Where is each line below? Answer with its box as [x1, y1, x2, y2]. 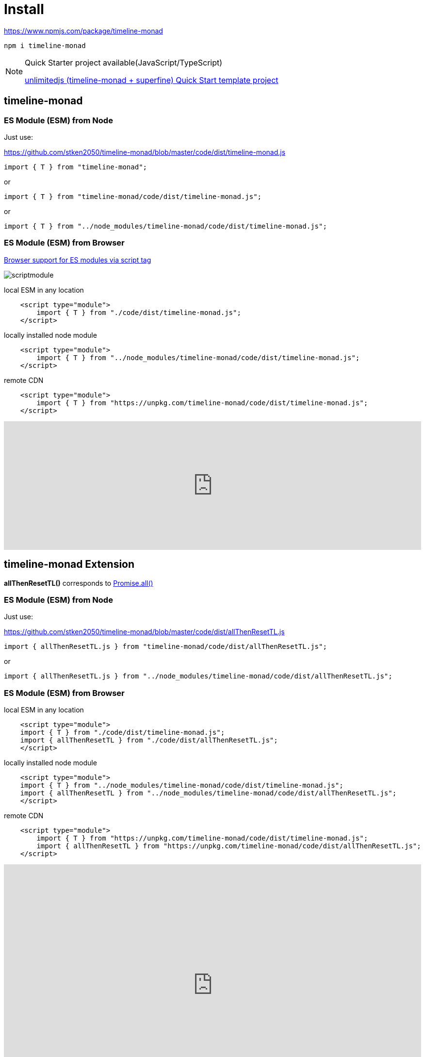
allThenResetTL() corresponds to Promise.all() [4, 578, 153, 587]
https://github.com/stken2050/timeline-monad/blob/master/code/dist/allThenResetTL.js [4, 628, 285, 636]
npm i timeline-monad [4, 41, 86, 50]
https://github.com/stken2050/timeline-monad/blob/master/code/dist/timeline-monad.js [4, 148, 286, 156]
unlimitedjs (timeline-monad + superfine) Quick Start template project [25, 75, 278, 85]
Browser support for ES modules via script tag [4, 255, 151, 264]
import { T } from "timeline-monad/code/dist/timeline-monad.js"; [4, 192, 262, 200]
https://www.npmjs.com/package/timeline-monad [4, 26, 163, 35]
